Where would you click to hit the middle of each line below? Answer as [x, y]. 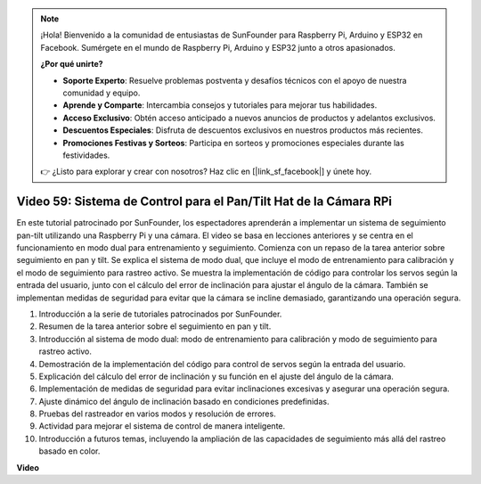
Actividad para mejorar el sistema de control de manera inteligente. [162, 426]
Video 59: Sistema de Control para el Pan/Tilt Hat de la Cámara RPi [204, 202]
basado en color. [69, 451]
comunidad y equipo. [102, 93]
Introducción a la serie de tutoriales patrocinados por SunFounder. [160, 314]
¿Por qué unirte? [72, 64]
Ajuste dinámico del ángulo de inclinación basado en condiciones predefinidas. [184, 401]
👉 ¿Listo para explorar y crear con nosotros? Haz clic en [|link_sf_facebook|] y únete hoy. [206, 172]
